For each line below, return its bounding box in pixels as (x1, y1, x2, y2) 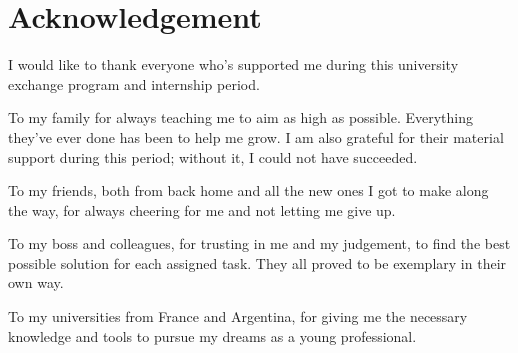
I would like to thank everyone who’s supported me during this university (8, 54, 459, 75)
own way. (8, 272, 64, 293)
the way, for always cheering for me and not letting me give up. (8, 199, 396, 220)
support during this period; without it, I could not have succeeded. (8, 146, 418, 167)
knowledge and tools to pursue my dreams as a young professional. (8, 325, 417, 346)
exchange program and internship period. (8, 73, 260, 94)
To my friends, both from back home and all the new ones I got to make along (8, 180, 489, 201)
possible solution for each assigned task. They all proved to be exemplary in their (8, 252, 507, 273)
